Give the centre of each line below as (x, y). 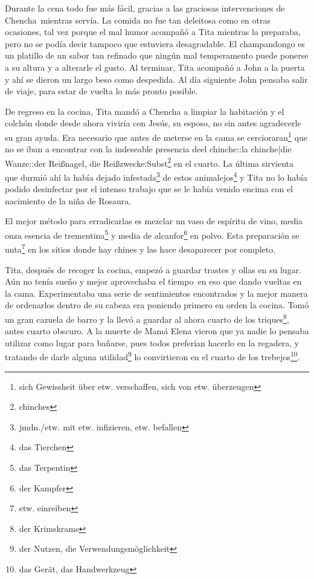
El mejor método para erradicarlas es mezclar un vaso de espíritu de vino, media (154, 221)
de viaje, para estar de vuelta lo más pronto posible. (101, 91)
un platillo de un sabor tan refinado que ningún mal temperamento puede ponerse (157, 55)
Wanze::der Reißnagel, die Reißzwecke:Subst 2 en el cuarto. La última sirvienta (149, 162)
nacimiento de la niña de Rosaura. (68, 200)
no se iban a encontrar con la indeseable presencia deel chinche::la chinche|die (148, 149)
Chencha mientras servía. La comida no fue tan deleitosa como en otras (138, 20)
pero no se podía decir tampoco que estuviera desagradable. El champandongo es (155, 43)
